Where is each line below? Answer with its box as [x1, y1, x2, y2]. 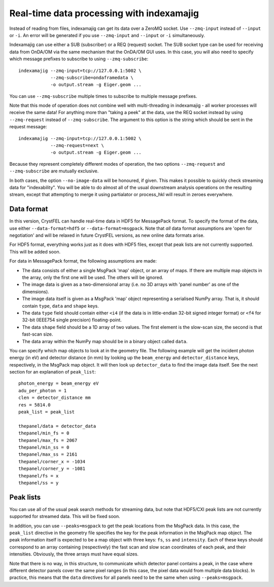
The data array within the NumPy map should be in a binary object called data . [22, 338, 188, 344]
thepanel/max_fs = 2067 [18, 437, 78, 443]
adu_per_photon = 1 [18, 388, 67, 393]
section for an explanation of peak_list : [9, 369, 96, 375]
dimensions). [22, 288, 49, 295]
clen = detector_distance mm [18, 395, 91, 400]
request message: [9, 124, 47, 130]
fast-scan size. [22, 331, 53, 337]
